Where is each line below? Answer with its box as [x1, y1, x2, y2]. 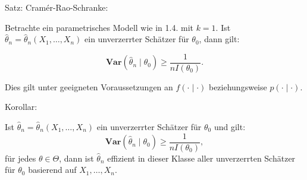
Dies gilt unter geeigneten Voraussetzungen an [5, 80, 173, 93]
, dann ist [59, 151, 94, 164]
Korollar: [5, 100, 37, 113]
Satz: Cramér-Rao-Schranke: [5, 1, 108, 13]
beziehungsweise [208, 80, 267, 93]
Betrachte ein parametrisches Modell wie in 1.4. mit [5, 21, 193, 33]
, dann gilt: [199, 33, 240, 45]
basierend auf [28, 163, 77, 176]
